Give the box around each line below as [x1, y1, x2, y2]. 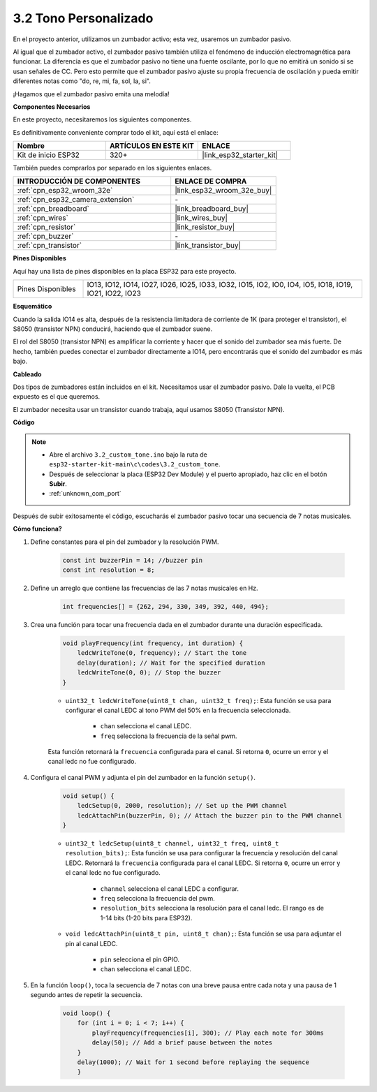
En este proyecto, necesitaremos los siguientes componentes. [13, 115, 192, 124]
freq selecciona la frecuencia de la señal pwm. [100, 732, 237, 740]
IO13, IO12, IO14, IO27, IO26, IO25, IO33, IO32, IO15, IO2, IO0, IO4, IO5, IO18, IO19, [87, 280, 353, 290]
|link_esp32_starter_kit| [202, 150, 279, 160]
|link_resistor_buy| [175, 222, 235, 232]
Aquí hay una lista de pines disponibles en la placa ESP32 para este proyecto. [13, 267, 237, 275]
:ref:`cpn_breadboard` [17, 204, 90, 214]
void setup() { [62, 792, 114, 799]
